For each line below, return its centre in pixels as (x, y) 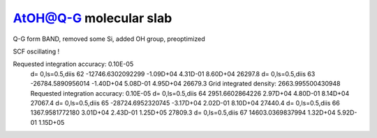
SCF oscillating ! (36, 51)
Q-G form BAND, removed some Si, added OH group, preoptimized (109, 39)
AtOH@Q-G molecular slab (93, 18)
